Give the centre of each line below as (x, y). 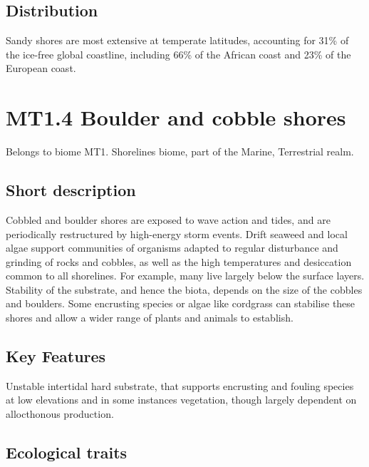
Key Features (56, 356)
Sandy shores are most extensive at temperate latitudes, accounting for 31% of (177, 40)
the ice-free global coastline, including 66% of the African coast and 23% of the (178, 54)
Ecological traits (67, 452)
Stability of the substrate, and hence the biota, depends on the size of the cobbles (184, 289)
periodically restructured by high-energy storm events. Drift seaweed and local (177, 233)
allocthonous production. (60, 414)
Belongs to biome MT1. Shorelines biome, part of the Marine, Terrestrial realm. (180, 152)
